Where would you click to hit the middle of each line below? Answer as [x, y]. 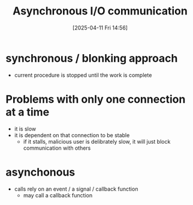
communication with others [57, 148]
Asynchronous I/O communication [100, 11]
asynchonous [40, 172]
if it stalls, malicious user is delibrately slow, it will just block [97, 141]
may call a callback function [58, 195]
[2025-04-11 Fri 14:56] [100, 28]
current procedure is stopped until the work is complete [83, 75]
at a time [28, 112]
